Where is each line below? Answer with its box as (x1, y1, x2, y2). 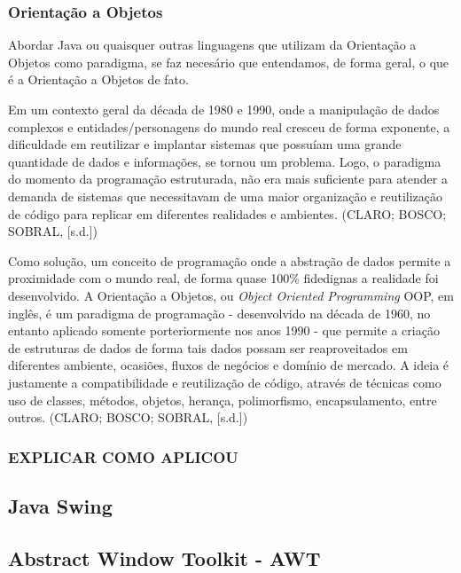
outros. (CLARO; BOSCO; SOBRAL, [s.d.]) (8, 408, 248, 427)
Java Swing (8, 491, 113, 519)
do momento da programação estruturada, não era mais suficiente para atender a (8, 169, 448, 188)
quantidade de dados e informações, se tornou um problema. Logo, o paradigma (8, 152, 441, 170)
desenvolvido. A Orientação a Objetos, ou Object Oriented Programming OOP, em (8, 286, 454, 304)
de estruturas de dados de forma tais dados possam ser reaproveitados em (8, 338, 408, 357)
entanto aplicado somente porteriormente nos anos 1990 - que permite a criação (8, 321, 440, 340)
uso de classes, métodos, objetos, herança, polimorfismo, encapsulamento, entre (8, 390, 437, 409)
